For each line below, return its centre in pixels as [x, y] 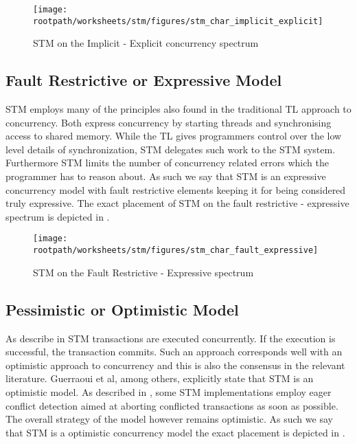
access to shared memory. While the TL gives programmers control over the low [174, 136]
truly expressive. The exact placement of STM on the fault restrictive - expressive [177, 203]
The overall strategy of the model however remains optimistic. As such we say [169, 419]
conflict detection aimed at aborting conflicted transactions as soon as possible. [172, 405]
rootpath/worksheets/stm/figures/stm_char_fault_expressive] [176, 251]
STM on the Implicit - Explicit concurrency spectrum [146, 43]
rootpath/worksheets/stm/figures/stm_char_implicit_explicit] [178, 21]
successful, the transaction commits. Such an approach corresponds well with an [174, 352]
